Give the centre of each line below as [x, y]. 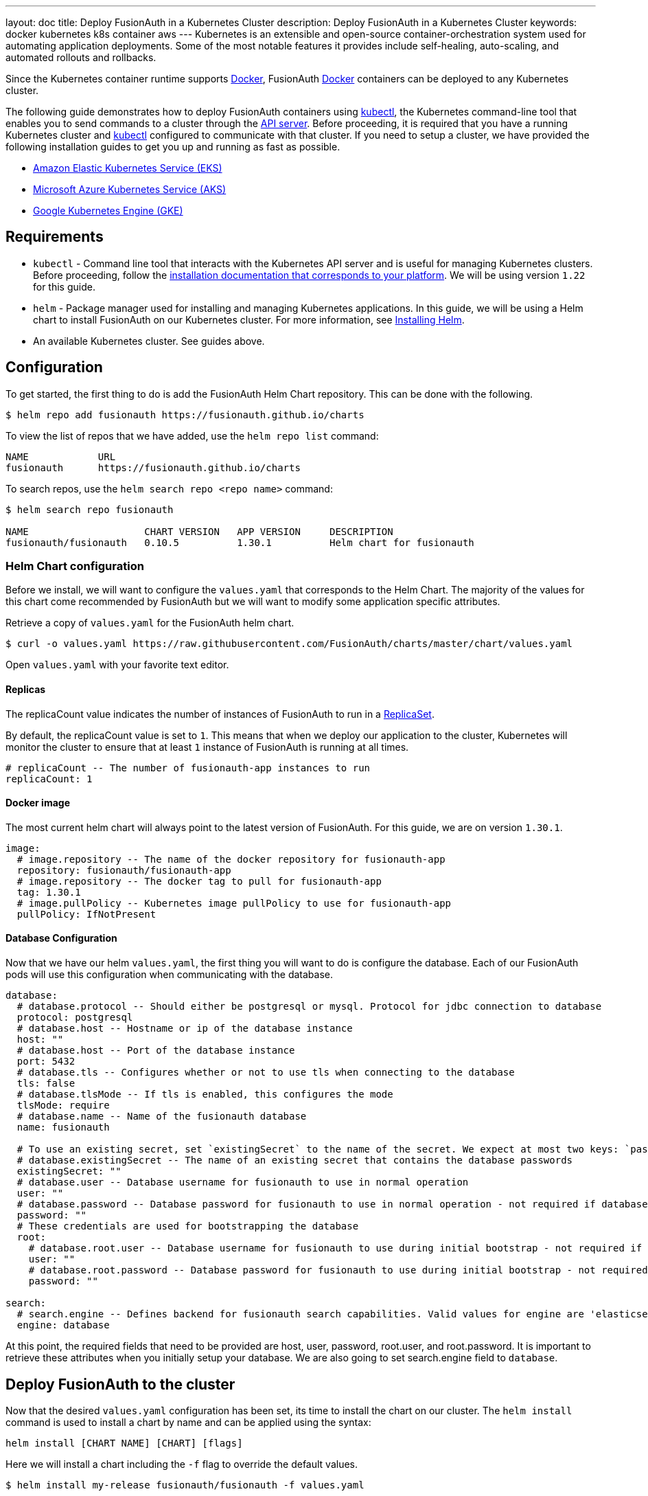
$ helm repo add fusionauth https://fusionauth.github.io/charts [185, 415]
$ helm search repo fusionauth [90, 509]
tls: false [46, 1084]
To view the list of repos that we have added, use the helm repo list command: [192, 435]
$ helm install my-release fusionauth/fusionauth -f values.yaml [185, 1485]
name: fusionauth [63, 1127]
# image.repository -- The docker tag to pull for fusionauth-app [199, 881]
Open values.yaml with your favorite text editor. [117, 665]
